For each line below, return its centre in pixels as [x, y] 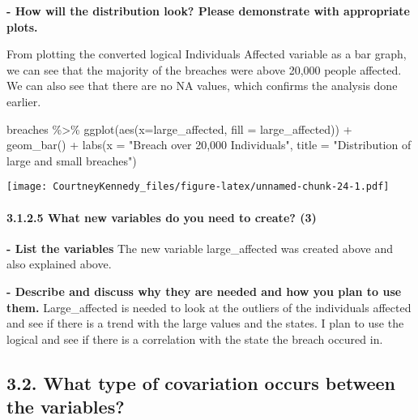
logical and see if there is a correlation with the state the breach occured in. [195, 339]
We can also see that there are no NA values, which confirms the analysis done [202, 86]
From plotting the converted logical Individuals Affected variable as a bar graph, [207, 54]
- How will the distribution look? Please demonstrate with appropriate [208, 11]
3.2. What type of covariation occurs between [201, 382]
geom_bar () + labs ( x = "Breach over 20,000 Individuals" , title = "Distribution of [209, 145]
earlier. [24, 101]
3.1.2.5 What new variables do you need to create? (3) [162, 217]
